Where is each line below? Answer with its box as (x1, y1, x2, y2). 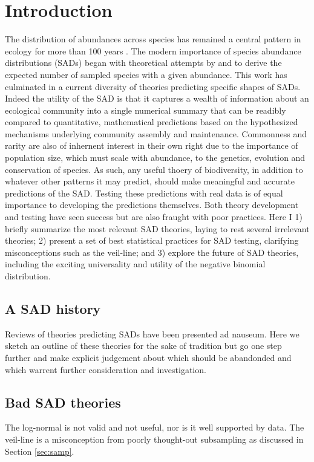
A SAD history (5, 299, 101, 317)
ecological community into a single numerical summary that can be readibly (5, 103, 286, 116)
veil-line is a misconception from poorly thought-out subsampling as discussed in (5, 432, 304, 445)
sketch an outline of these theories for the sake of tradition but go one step (5, 339, 282, 352)
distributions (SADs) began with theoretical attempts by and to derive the (5, 56, 282, 69)
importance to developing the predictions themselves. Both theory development (5, 198, 299, 211)
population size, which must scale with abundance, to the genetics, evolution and (5, 151, 306, 164)
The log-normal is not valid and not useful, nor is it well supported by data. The (5, 421, 304, 434)
